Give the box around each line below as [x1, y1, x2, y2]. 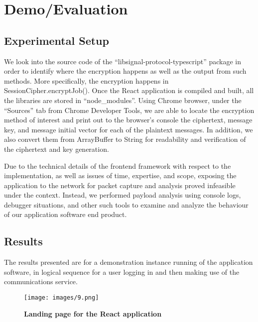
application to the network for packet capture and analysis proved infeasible [4, 180, 236, 190]
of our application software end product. [4, 209, 127, 219]
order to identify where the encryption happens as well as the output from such [4, 66, 247, 76]
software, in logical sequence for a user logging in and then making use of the [4, 266, 240, 277]
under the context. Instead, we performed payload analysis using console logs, [4, 190, 241, 200]
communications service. [4, 276, 78, 287]
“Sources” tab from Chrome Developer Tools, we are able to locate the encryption [4, 105, 255, 115]
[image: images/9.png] [24, 294, 99, 302]
